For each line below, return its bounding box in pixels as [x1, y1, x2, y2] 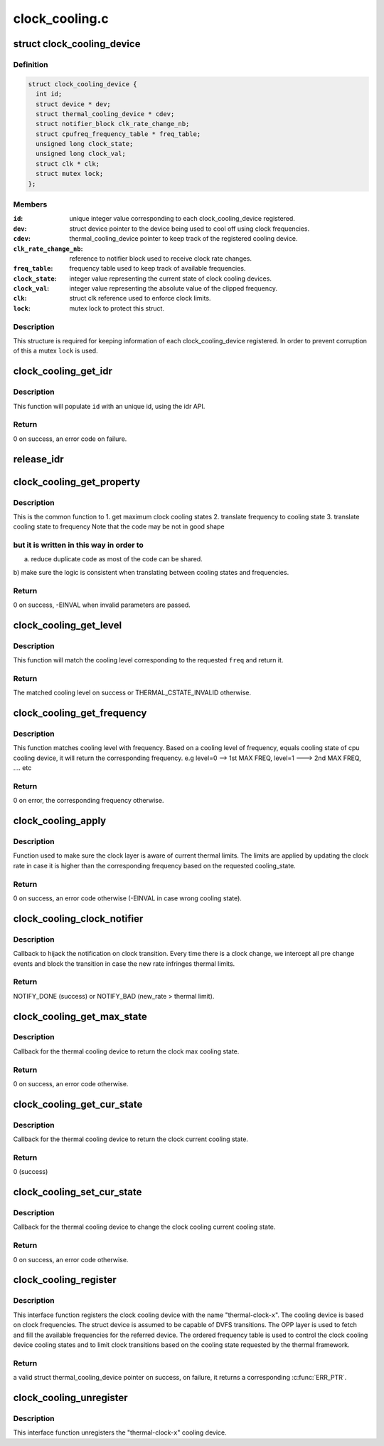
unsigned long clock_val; [36, 150, 126, 158]
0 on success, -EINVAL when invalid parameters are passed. [13, 600, 191, 609]
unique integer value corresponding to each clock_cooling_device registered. [69, 214, 295, 223]
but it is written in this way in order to [13, 540, 144, 550]
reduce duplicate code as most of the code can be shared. [31, 555, 203, 563]
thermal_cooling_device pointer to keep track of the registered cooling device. [69, 234, 298, 243]
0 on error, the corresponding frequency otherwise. [13, 796, 164, 805]
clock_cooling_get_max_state [13, 1010, 147, 1022]
